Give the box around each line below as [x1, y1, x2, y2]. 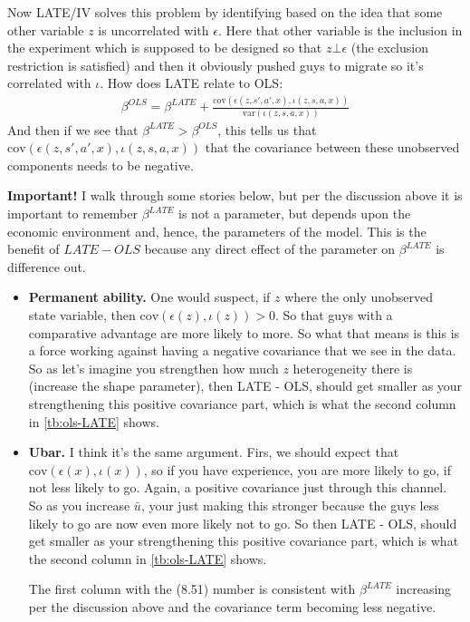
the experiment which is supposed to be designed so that [7, 38, 322, 57]
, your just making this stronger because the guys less [140, 495, 439, 514]
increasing [396, 579, 452, 598]
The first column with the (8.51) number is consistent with [28, 579, 356, 598]
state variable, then [28, 305, 136, 324]
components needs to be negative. [7, 155, 194, 174]
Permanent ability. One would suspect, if [28, 287, 271, 306]
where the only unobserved [284, 287, 434, 306]
